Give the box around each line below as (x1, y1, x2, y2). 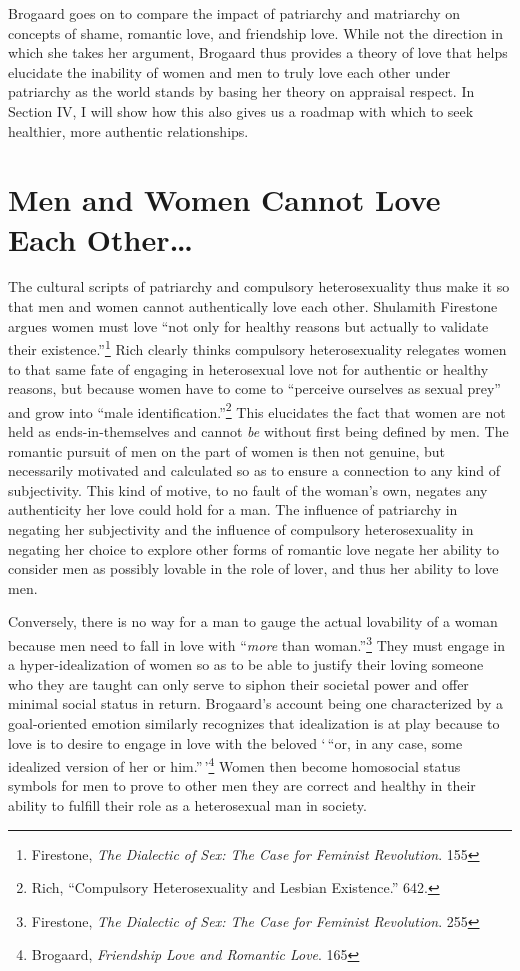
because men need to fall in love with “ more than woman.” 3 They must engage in (8, 631, 506, 655)
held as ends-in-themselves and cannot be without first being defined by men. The (8, 420, 509, 441)
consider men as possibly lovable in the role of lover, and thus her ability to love (8, 558, 499, 579)
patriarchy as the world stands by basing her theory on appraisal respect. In (8, 81, 475, 102)
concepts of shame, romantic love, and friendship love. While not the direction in (8, 22, 504, 43)
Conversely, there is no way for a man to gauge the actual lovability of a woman (8, 611, 498, 632)
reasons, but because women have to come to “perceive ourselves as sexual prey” (8, 378, 501, 399)
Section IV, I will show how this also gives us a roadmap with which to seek (8, 100, 474, 121)
